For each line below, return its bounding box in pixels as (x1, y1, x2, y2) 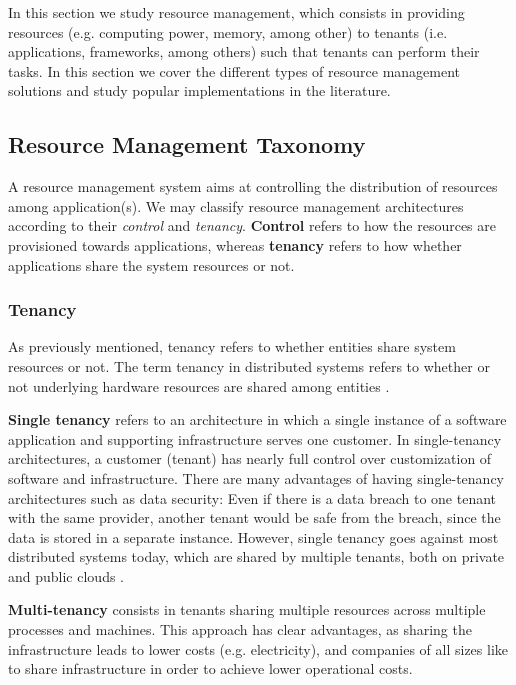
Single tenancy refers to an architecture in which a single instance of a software (8, 409, 507, 430)
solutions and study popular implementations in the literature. (8, 80, 391, 101)
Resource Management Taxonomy (8, 129, 366, 160)
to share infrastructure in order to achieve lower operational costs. (8, 658, 413, 679)
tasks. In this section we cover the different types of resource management (8, 60, 461, 81)
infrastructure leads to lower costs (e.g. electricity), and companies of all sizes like (8, 638, 509, 659)
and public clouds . (8, 565, 125, 586)
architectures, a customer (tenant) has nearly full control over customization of (8, 448, 492, 469)
